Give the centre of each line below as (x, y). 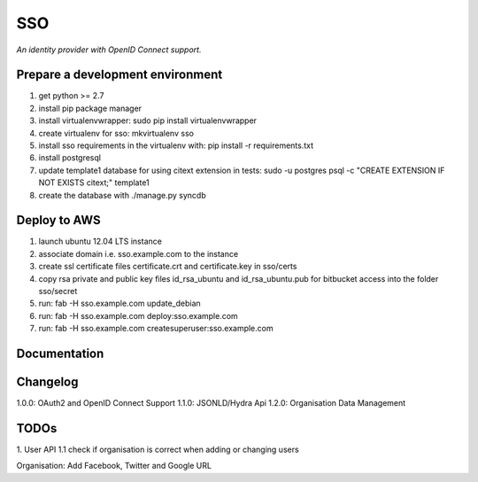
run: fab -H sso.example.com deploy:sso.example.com (138, 315)
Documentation (60, 354)
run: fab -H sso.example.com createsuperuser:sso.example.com (156, 329)
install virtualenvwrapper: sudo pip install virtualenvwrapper (147, 120)
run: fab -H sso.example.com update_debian (119, 303)
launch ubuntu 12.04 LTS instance (100, 241)
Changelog (47, 382)
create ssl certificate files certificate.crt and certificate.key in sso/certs (168, 267)
